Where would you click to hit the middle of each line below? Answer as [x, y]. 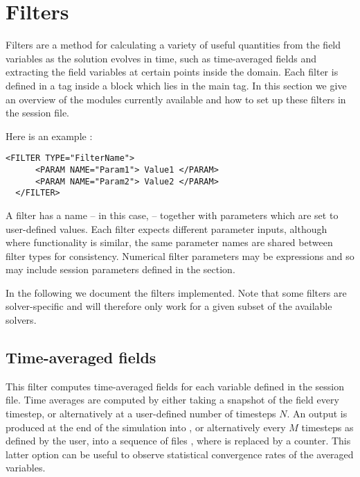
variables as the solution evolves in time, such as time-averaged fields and [161, 58]
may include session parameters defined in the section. [120, 269]
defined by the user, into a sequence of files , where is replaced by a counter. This [178, 441]
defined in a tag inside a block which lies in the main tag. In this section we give [176, 85]
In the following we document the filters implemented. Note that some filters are [176, 292]
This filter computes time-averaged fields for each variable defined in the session [175, 386]
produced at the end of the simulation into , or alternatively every [146, 427]
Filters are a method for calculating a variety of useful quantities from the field [173, 45]
